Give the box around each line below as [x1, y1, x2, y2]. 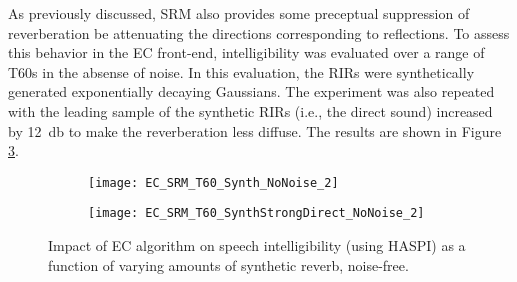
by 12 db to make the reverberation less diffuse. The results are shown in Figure [8, 120, 502, 141]
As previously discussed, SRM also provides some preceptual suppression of [8, 3, 470, 23]
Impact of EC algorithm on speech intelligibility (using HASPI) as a [48, 235, 466, 256]
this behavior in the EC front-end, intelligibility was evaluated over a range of [8, 42, 485, 63]
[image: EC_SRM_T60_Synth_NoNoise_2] [88, 175, 339, 190]
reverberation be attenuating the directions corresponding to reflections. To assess [8, 22, 510, 43]
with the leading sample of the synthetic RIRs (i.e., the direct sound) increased [8, 100, 493, 121]
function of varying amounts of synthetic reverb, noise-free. [48, 254, 409, 275]
